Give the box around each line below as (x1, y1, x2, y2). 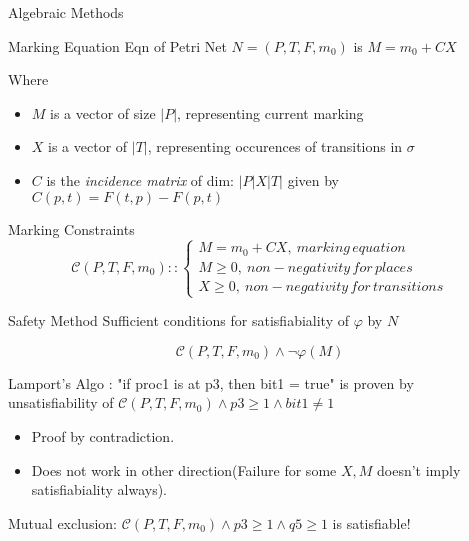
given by (287, 169, 339, 190)
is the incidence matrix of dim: (46, 169, 234, 190)
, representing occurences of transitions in (147, 136, 403, 157)
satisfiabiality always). (31, 479, 167, 500)
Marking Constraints (8, 218, 135, 239)
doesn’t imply (377, 459, 461, 480)
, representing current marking (177, 102, 364, 123)
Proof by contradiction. (31, 426, 175, 446)
